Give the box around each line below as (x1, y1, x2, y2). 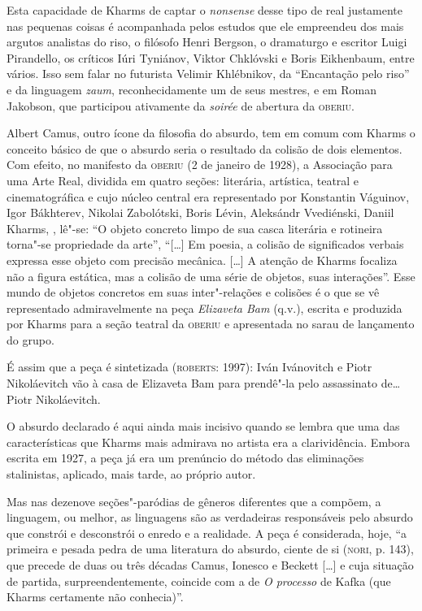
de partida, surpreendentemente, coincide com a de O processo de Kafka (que (7, 572, 391, 589)
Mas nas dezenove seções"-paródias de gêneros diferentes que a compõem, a (7, 492, 381, 509)
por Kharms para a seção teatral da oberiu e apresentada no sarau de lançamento (7, 315, 415, 332)
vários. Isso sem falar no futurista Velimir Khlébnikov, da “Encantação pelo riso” (7, 65, 410, 82)
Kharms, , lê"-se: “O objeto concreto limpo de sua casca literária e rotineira (7, 219, 383, 236)
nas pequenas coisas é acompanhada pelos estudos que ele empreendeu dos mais (7, 17, 404, 34)
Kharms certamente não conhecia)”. (7, 588, 184, 605)
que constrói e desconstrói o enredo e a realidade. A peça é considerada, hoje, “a (7, 524, 407, 541)
